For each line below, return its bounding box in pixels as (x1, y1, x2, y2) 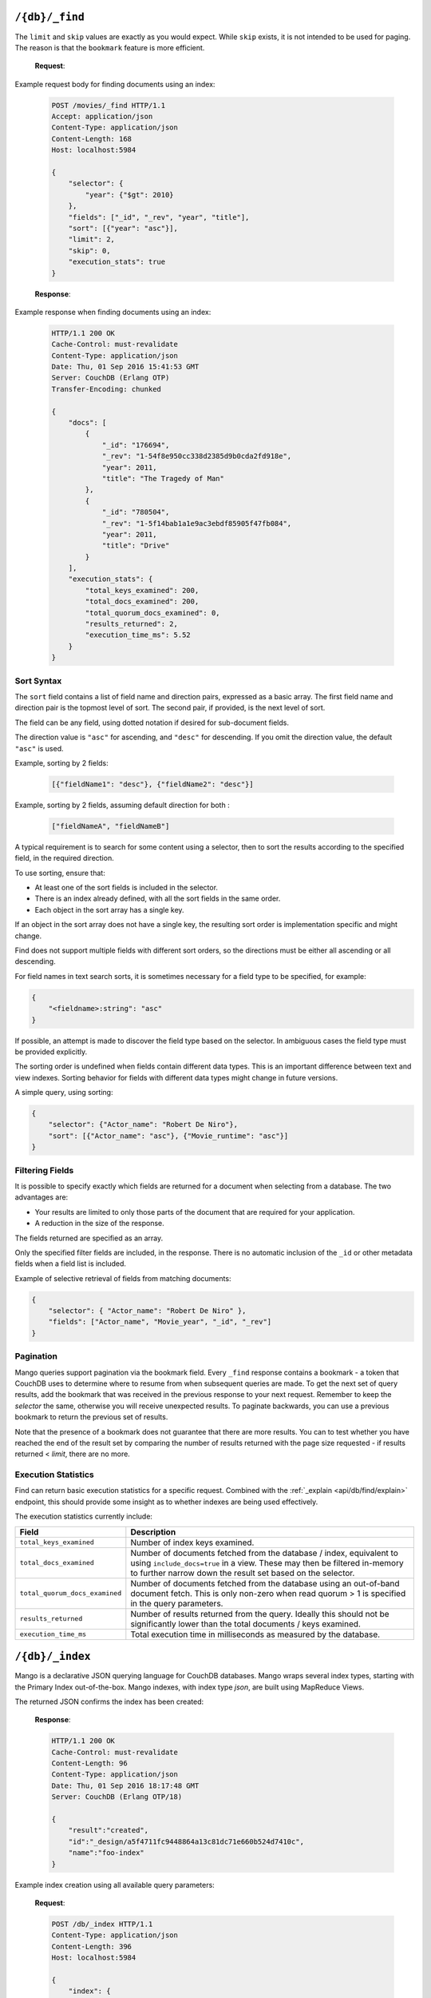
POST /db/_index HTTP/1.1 (51, 1919, 153, 1928)
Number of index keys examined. (130, 1537, 255, 1548)
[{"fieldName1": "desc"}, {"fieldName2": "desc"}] (51, 779, 255, 789)
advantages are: (14, 1192, 69, 1202)
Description (130, 1526, 176, 1538)
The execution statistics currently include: (14, 1511, 153, 1522)
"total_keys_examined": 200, (85, 586, 200, 595)
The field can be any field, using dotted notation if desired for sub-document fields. (14, 718, 289, 727)
